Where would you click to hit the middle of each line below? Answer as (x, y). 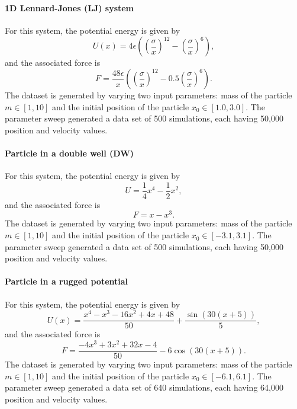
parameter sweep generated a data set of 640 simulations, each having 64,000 (144, 387)
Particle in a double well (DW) (70, 153)
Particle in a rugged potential (67, 281)
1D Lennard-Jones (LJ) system (70, 7)
